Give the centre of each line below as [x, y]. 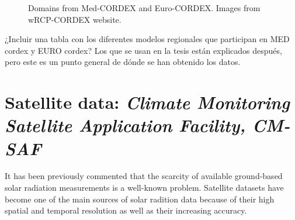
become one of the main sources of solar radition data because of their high [140, 199]
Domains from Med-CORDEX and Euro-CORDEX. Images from [144, 8]
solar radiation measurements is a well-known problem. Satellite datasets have [144, 188]
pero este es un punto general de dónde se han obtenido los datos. [123, 62]
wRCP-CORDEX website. [75, 19]
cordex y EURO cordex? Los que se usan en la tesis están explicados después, [143, 50]
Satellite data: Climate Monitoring [147, 102]
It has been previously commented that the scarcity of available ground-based [144, 176]
